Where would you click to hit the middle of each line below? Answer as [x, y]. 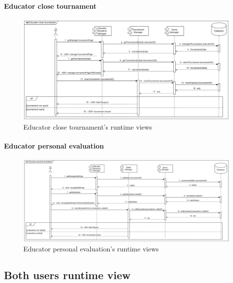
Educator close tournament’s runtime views [88, 127]
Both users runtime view [67, 275]
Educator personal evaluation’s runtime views [91, 248]
